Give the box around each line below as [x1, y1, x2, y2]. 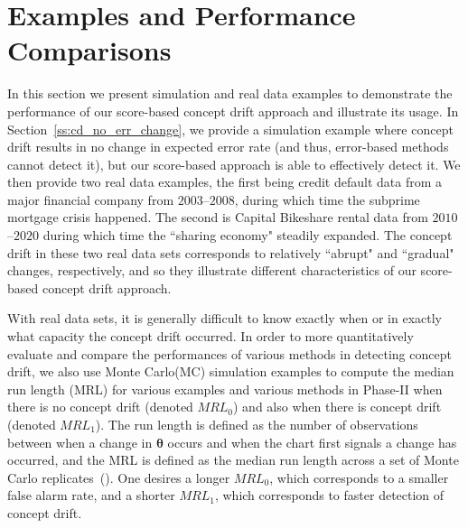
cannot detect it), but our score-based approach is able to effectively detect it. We [7, 154, 461, 173]
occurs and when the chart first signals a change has [167, 432, 457, 451]
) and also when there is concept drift [233, 397, 442, 416]
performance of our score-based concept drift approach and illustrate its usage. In [7, 101, 459, 120]
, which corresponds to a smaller [269, 468, 449, 486]
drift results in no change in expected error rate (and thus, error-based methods [7, 137, 449, 156]
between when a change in [7, 432, 153, 451]
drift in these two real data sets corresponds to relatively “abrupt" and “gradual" [7, 243, 454, 262]
